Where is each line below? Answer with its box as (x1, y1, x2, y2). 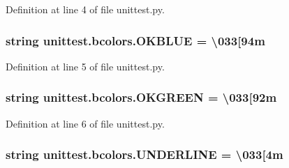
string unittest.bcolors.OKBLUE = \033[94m (6, 31, 265, 49)
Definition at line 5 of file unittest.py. (6, 59, 165, 73)
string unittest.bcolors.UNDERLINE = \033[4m (6, 146, 283, 163)
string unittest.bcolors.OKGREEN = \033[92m (6, 89, 277, 106)
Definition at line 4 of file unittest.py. (6, 2, 165, 16)
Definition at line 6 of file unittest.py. (6, 116, 165, 130)
